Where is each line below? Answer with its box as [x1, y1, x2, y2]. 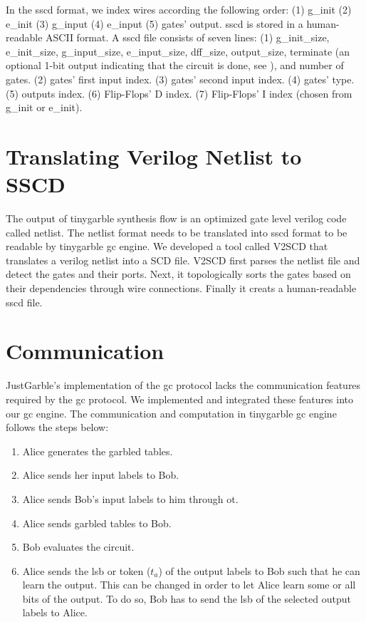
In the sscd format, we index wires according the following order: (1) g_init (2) [6, 2, 352, 16]
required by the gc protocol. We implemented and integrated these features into [6, 391, 354, 406]
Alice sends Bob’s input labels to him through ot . [22, 491, 239, 506]
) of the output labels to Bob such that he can [158, 563, 360, 578]
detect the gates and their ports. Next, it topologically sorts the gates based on [6, 266, 351, 281]
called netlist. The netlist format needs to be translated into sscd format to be [6, 224, 347, 239]
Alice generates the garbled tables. [22, 443, 173, 458]
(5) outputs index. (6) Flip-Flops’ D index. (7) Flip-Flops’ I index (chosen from [6, 85, 352, 100]
